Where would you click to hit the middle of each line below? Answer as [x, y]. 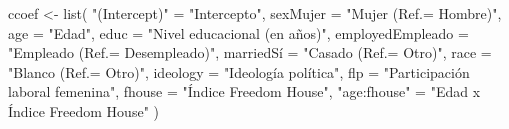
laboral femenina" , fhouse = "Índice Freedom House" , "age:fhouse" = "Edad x [244, 91]
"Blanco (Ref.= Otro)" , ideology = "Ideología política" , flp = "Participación [239, 71]
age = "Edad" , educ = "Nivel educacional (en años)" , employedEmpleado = [238, 32]
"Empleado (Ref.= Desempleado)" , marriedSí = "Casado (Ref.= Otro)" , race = [250, 52]
